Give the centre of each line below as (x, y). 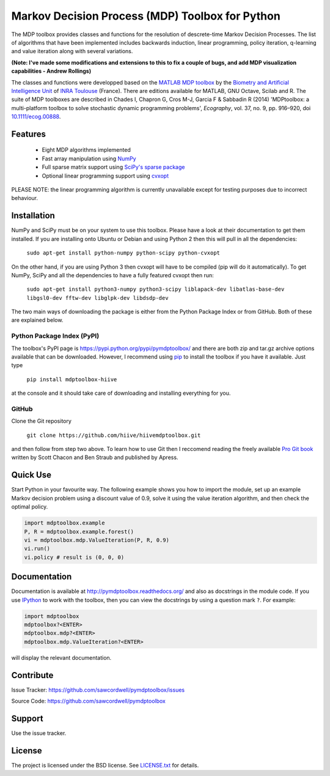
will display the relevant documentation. (61, 657)
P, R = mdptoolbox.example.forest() (79, 532)
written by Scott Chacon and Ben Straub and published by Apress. (95, 457)
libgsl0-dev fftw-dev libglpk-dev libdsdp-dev (97, 298)
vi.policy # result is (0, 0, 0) (74, 557)
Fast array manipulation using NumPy (89, 159)
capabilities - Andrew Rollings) (51, 71)
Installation (33, 216)
